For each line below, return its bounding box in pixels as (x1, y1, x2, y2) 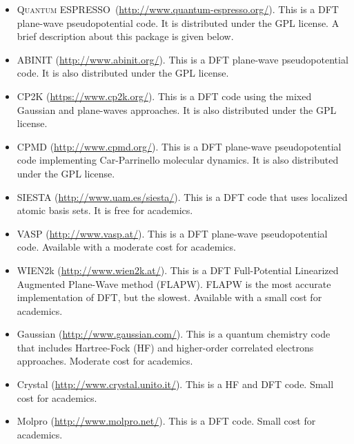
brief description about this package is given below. (17, 29, 234, 44)
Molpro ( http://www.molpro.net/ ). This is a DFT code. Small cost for (17, 414, 316, 428)
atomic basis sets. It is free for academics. (17, 203, 193, 218)
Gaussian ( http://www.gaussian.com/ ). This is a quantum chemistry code (17, 327, 331, 341)
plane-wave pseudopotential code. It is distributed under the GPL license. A (17, 15, 340, 30)
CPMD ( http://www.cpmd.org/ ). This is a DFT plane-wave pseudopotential (17, 139, 342, 153)
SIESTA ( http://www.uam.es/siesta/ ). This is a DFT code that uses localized (17, 189, 348, 204)
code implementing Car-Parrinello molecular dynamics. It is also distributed (17, 153, 339, 167)
